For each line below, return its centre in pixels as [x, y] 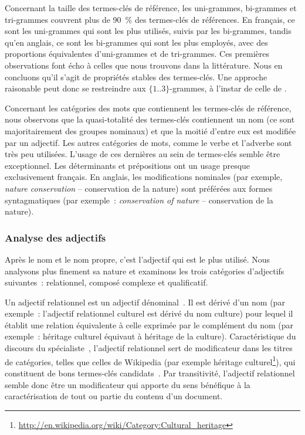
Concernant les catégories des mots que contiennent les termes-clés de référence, [148, 108]
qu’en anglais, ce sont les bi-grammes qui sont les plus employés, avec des [136, 42]
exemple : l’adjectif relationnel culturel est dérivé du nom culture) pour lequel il [149, 313]
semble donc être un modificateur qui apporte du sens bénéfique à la [128, 384]
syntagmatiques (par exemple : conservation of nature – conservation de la [139, 200]
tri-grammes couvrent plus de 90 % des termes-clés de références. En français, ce [150, 19]
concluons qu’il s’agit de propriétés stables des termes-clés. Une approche [136, 77]
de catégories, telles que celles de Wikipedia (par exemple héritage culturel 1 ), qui [150, 361]
